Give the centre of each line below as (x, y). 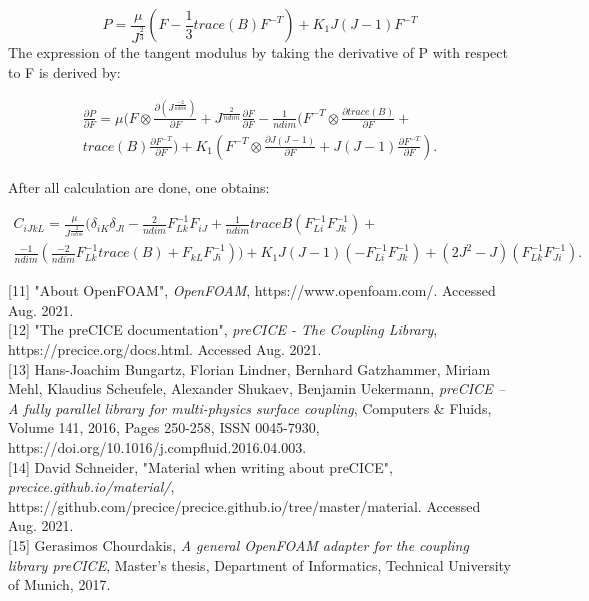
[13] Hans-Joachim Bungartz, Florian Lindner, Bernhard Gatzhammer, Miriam (249, 368)
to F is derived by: (64, 71)
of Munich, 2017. (59, 584)
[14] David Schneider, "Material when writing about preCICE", (200, 466)
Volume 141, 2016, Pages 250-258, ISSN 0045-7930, (164, 427)
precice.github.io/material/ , (91, 486)
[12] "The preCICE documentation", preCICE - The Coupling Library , (223, 329)
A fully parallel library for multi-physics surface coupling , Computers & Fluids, (250, 407)
